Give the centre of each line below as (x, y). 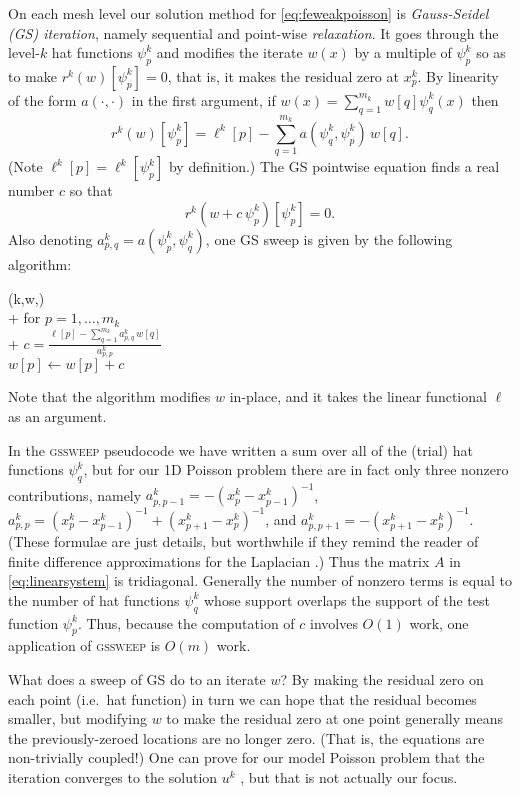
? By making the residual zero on (382, 678)
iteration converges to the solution (113, 776)
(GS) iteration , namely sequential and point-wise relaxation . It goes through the (253, 32)
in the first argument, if (203, 99)
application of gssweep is (84, 645)
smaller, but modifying (77, 718)
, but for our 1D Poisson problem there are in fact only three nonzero (296, 469)
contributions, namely (75, 494)
